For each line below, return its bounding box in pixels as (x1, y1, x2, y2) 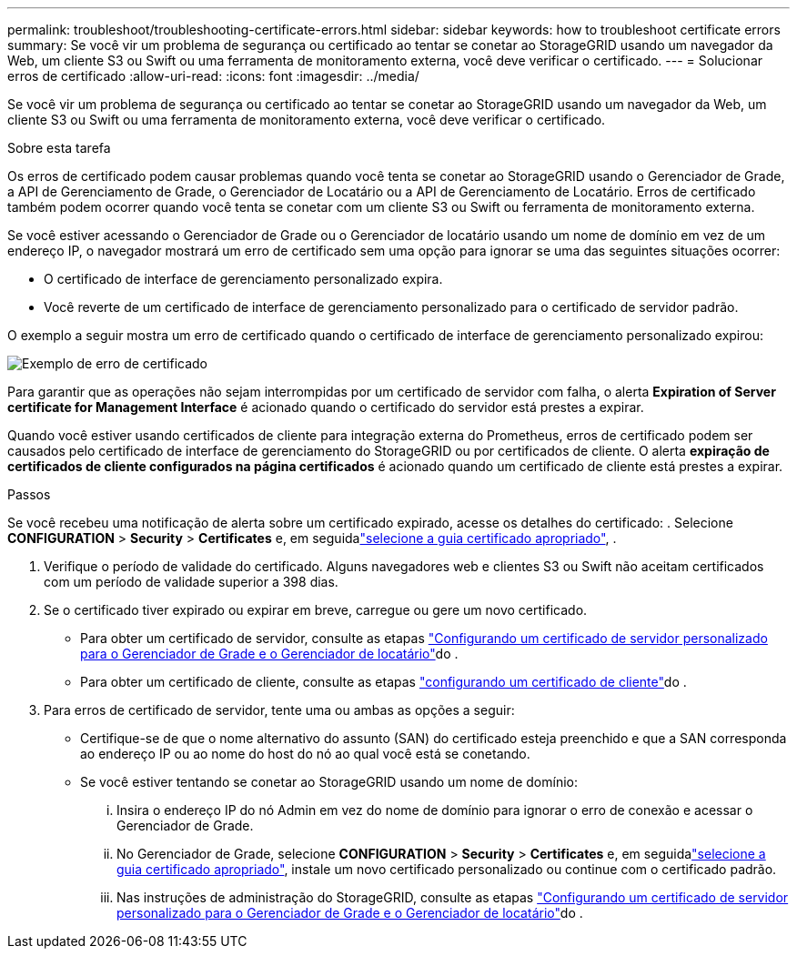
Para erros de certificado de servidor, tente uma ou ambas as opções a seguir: (44, 702, 515, 718)
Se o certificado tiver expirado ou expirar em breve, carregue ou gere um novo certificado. (44, 602, 588, 618)
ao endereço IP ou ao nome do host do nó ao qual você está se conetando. (80, 746, 530, 761)
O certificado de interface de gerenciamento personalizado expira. (44, 271, 443, 287)
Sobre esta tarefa (7, 140, 111, 156)
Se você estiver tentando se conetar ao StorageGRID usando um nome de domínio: (80, 774, 578, 790)
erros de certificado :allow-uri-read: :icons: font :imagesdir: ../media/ (7, 68, 419, 84)
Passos (7, 487, 51, 502)
